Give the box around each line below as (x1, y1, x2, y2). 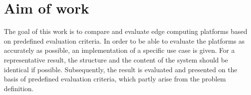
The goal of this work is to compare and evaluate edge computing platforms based (4, 26, 248, 36)
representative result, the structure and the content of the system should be (4, 54, 228, 64)
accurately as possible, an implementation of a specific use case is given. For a (4, 45, 235, 55)
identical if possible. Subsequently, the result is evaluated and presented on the (4, 64, 237, 74)
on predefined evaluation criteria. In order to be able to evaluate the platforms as (4, 35, 245, 46)
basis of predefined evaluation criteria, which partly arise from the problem (4, 74, 226, 84)
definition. (4, 83, 34, 93)
